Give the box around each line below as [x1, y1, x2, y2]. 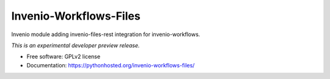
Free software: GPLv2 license [26, 53, 101, 61]
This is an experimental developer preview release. [11, 42, 140, 49]
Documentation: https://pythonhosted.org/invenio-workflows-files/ [26, 61, 195, 69]
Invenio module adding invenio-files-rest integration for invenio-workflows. [11, 31, 200, 38]
